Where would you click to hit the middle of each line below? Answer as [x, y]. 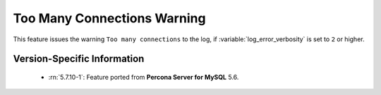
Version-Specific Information [79, 59]
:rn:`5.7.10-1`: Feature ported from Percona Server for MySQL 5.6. [144, 77]
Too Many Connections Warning [109, 18]
